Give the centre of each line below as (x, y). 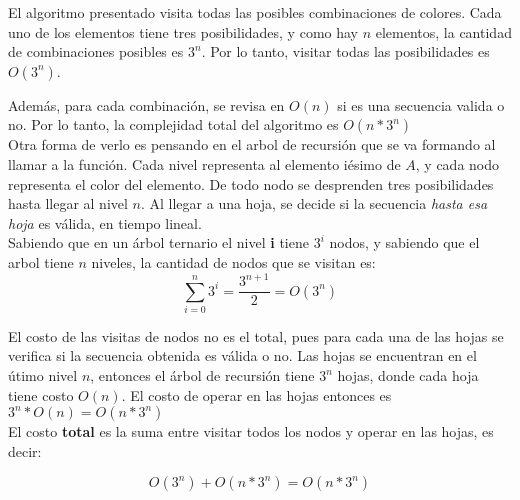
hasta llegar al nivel (68, 203)
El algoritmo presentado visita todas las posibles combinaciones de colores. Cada (255, 12)
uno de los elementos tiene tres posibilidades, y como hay (183, 31)
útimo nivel (43, 375)
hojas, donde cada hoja (408, 375)
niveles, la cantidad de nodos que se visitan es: (233, 261)
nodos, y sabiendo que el (404, 242)
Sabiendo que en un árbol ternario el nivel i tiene (158, 242)
